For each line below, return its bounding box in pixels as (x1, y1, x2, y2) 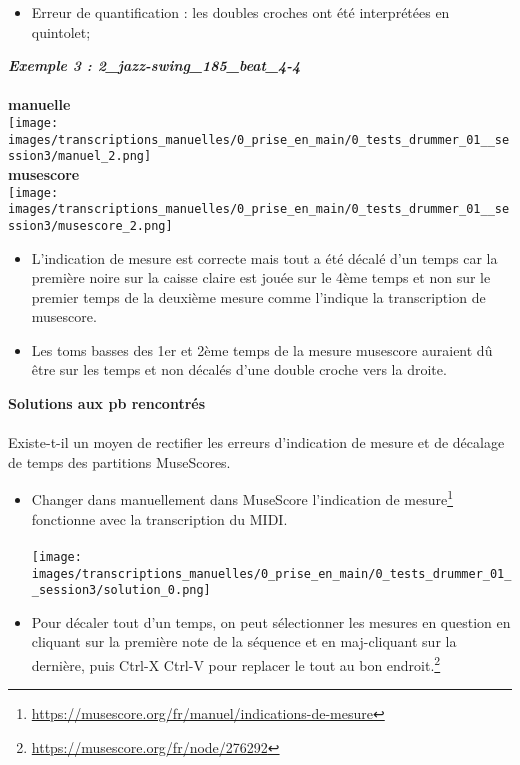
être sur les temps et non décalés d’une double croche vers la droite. (31, 359, 447, 380)
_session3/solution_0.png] (31, 583, 211, 598)
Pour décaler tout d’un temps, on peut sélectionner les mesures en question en (31, 611, 511, 632)
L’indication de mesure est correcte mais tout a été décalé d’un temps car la (31, 247, 498, 268)
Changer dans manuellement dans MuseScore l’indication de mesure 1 (31, 486, 454, 510)
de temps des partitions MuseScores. (8, 451, 231, 472)
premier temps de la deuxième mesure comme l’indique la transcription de (31, 286, 486, 307)
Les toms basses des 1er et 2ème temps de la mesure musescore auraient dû (31, 339, 493, 360)
